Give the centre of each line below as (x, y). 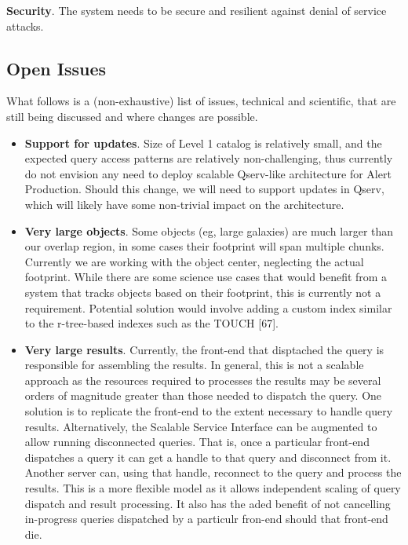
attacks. (25, 26)
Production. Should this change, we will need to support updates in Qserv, (204, 189)
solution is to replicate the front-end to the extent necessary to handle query (209, 411)
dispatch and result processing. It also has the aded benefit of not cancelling (208, 503)
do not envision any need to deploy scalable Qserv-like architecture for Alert (208, 173)
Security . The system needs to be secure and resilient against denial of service (197, 10)
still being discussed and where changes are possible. (132, 116)
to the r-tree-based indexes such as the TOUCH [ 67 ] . (151, 323)
